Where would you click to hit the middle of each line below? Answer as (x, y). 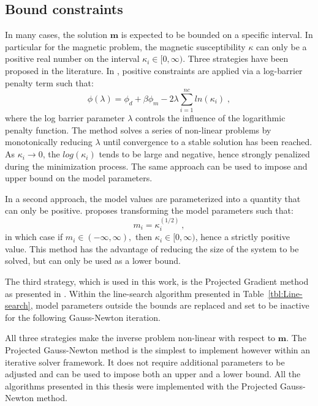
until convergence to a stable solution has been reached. (208, 142)
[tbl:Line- (285, 293)
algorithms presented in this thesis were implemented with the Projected (141, 385)
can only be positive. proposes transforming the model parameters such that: (149, 210)
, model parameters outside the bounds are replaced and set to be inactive (170, 305)
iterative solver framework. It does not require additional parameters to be (145, 362)
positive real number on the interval (72, 58)
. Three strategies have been (236, 58)
